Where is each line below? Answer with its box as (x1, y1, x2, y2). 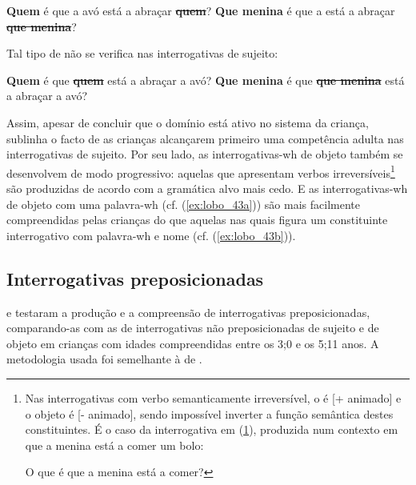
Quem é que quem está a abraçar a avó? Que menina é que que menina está (6, 71, 405, 88)
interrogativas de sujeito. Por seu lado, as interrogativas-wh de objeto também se (6, 146, 403, 162)
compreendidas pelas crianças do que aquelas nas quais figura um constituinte (6, 211, 388, 228)
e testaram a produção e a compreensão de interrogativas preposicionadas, (6, 303, 370, 320)
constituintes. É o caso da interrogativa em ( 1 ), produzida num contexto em (25, 421, 398, 438)
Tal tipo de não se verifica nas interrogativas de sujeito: (6, 45, 278, 62)
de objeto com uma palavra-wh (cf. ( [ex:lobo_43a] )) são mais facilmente (6, 195, 360, 212)
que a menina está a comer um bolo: (25, 436, 204, 453)
